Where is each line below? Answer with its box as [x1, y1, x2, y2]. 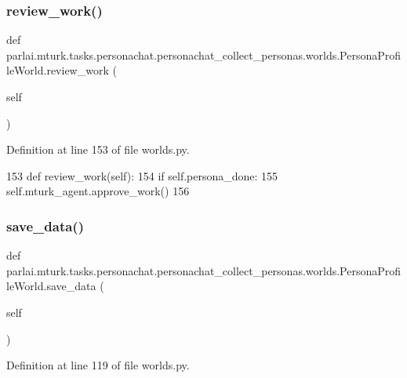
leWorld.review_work [6, 62, 109, 78]
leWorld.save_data [6, 278, 96, 294]
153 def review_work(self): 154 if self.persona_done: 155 [6, 167, 278, 184]
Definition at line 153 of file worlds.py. [6, 141, 190, 158]
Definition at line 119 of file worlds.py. [6, 357, 190, 373]
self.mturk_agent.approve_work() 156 [6, 183, 190, 199]
